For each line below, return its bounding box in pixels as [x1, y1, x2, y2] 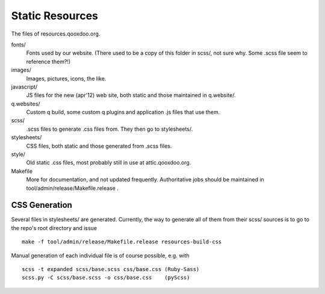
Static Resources [11, 9, 99, 22]
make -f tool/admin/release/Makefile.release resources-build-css [22, 239, 222, 245]
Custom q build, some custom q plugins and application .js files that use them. [26, 108, 220, 116]
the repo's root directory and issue [11, 224, 97, 231]
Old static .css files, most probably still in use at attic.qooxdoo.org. [26, 159, 191, 166]
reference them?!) [26, 58, 71, 65]
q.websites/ [11, 100, 40, 107]
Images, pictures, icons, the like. [26, 75, 107, 82]
